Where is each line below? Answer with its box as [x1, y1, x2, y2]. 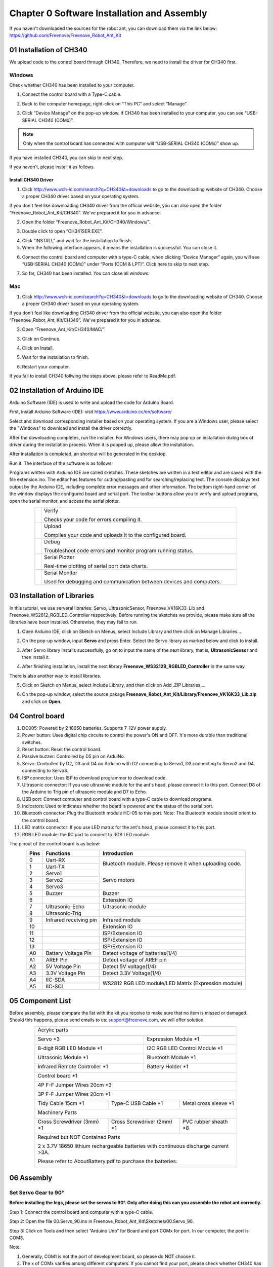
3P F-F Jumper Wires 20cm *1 [37, 1090, 111, 1097]
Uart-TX [45, 863, 65, 870]
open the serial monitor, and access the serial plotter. [9, 498, 120, 504]
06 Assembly [9, 1174, 53, 1182]
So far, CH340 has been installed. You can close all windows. [22, 270, 150, 276]
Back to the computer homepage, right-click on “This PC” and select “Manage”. [22, 100, 188, 106]
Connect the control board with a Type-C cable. [22, 91, 122, 97]
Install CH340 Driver [9, 177, 54, 183]
